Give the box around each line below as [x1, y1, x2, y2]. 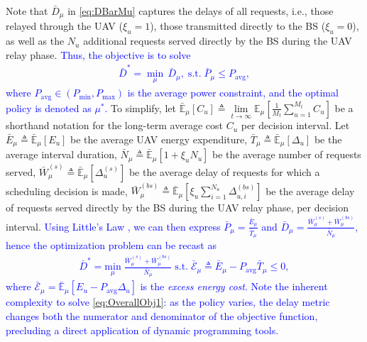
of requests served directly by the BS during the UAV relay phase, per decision [6, 200, 349, 215]
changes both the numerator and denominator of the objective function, [6, 309, 318, 323]
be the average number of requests [212, 147, 361, 162]
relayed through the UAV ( [6, 18, 123, 33]
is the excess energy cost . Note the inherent [140, 279, 328, 294]
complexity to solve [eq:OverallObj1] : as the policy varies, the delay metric [6, 294, 330, 309]
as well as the [6, 33, 65, 48]
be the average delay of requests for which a [128, 164, 320, 179]
